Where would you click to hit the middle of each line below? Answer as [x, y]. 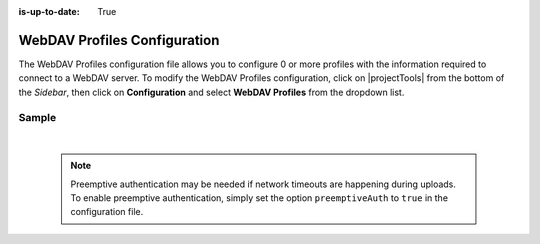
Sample [37, 118]
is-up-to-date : [49, 11]
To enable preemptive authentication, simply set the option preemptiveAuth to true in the [259, 198]
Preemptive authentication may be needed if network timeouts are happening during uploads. [263, 184]
